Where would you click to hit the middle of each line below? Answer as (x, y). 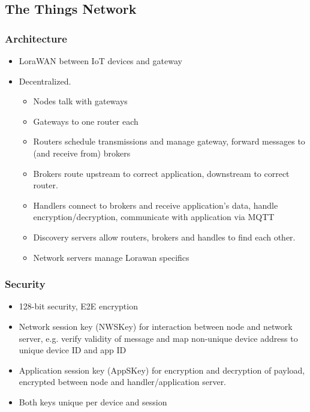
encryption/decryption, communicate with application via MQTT (154, 217)
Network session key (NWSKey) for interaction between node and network (156, 326)
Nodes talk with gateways (80, 101)
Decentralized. (45, 81)
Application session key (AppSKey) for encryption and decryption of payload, (162, 370)
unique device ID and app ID (73, 350)
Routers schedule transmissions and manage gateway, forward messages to (169, 141)
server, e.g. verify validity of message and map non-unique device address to (158, 338)
